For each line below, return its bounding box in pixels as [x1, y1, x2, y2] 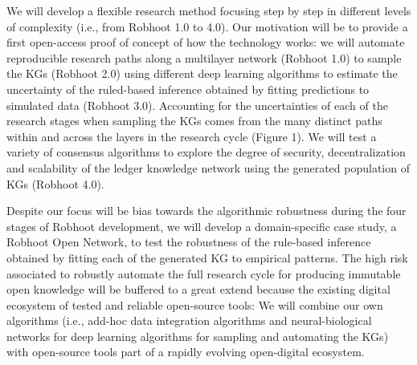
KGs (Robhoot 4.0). [6, 175, 104, 192]
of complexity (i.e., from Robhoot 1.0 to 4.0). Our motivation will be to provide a [6, 18, 408, 34]
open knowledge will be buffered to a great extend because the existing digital [6, 281, 390, 298]
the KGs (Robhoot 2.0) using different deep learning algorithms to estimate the [6, 65, 398, 82]
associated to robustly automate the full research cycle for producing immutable [6, 265, 401, 282]
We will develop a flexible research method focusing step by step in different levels [6, 2, 411, 18]
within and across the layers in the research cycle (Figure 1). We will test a [6, 128, 377, 144]
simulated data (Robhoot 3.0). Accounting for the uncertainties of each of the [6, 96, 388, 113]
